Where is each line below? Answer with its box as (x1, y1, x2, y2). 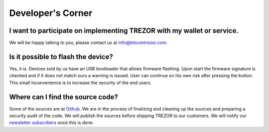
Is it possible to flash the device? (9, 52, 113, 61)
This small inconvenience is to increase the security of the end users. (9, 80, 152, 86)
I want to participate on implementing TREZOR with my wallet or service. (9, 26, 239, 35)
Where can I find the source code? (9, 93, 118, 101)
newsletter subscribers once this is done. (9, 120, 94, 126)
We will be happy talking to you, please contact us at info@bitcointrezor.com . (9, 40, 168, 46)
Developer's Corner (9, 7, 93, 18)
